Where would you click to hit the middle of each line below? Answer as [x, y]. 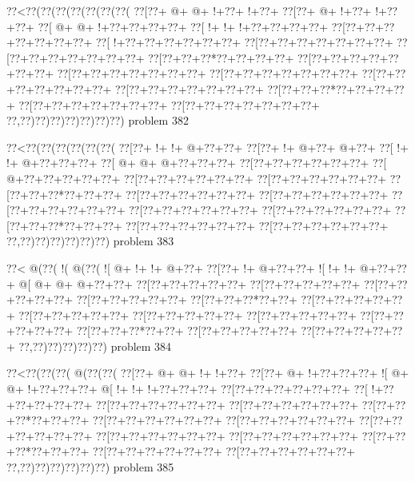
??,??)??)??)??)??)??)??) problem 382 [98, 120]
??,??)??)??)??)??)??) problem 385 [90, 467]
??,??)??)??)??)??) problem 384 [95, 346]
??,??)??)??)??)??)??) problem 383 [90, 241]
